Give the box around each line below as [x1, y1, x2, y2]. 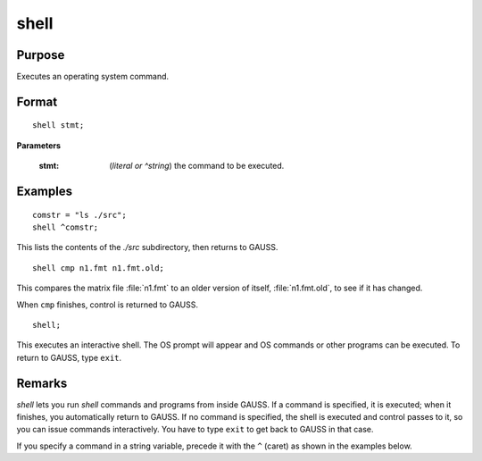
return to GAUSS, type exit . [16, 352, 122, 363]
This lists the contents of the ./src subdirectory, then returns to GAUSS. [16, 242, 278, 253]
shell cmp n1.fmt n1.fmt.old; [32, 263, 165, 272]
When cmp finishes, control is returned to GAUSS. [16, 299, 199, 310]
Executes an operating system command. [16, 71, 170, 82]
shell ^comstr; [32, 222, 99, 232]
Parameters [16, 139, 62, 151]
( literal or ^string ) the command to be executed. [109, 161, 285, 172]
